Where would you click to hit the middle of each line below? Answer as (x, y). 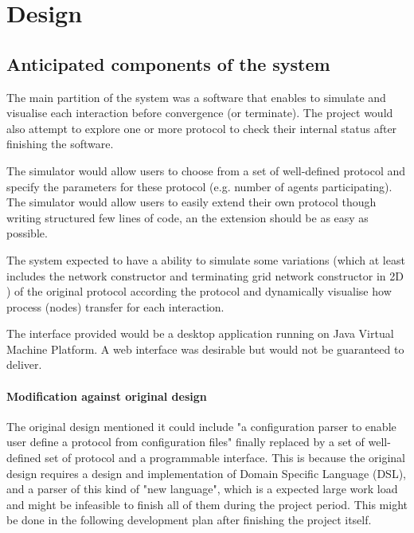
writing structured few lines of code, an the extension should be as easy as (187, 217)
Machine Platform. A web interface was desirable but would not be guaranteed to (205, 349)
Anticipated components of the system (168, 63)
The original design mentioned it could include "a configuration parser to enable (201, 426)
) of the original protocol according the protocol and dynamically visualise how (199, 291)
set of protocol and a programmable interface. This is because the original (225, 458)
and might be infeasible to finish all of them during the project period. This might (207, 504)
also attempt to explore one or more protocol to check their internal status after (202, 128)
